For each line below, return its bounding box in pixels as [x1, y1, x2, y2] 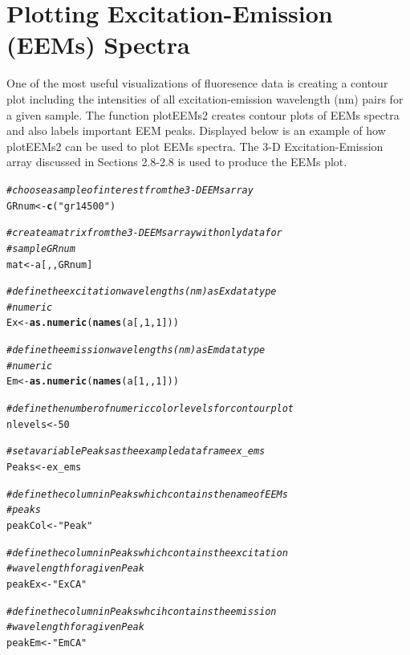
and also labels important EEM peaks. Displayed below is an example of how [6, 122, 386, 139]
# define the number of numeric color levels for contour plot [6, 403, 294, 415]
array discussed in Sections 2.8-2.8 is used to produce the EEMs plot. [6, 153, 347, 170]
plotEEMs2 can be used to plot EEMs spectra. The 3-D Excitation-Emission [6, 137, 384, 154]
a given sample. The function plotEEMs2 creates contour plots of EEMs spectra [6, 106, 400, 123]
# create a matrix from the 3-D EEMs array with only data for [6, 227, 282, 239]
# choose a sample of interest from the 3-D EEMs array [6, 184, 254, 196]
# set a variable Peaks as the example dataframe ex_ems [6, 445, 266, 458]
